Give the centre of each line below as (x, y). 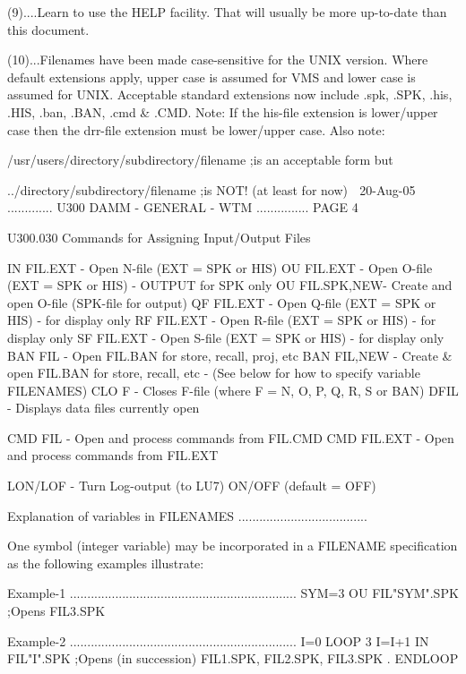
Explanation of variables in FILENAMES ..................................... (187, 515)
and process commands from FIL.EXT (113, 455)
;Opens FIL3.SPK (56, 611)
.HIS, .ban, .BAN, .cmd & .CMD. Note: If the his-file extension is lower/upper (223, 111)
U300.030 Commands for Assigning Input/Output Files (159, 237)
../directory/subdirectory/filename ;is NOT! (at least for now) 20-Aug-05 (211, 189)
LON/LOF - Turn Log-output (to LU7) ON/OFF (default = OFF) (192, 486)
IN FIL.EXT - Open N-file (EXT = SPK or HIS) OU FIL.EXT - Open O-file (220, 267)
